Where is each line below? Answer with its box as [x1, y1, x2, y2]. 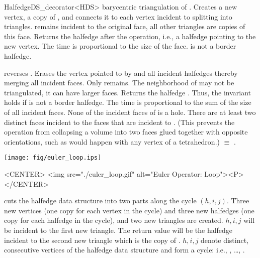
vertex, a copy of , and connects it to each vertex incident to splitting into [4, 11, 232, 22]
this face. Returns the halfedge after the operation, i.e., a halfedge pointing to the [4, 31, 256, 41]
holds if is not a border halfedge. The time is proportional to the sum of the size [4, 97, 251, 107]
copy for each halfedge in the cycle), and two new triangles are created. [4, 215, 223, 225]
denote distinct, [201, 234, 249, 245]
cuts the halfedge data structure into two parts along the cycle [4, 195, 197, 206]
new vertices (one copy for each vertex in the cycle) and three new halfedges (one [4, 205, 254, 215]
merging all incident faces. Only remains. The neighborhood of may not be [4, 77, 234, 88]
